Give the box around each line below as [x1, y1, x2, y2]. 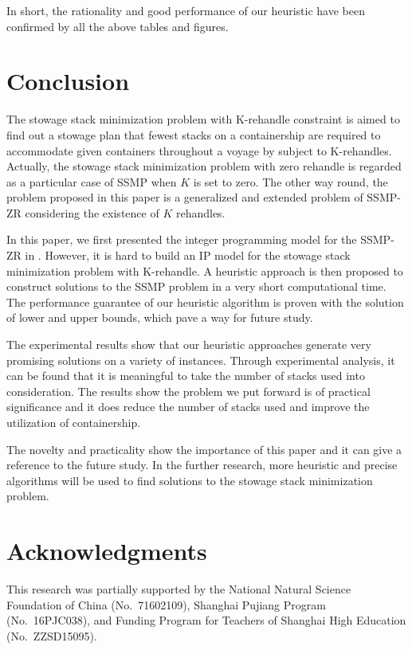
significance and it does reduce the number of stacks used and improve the [6, 398, 370, 415]
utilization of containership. [6, 414, 141, 430]
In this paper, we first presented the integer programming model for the [6, 231, 357, 248]
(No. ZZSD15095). [6, 627, 97, 644]
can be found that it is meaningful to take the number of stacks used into [6, 367, 365, 384]
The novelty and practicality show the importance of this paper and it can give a [6, 441, 402, 457]
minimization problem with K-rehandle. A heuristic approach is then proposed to [6, 262, 403, 279]
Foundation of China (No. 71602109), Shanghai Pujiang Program [6, 596, 326, 613]
